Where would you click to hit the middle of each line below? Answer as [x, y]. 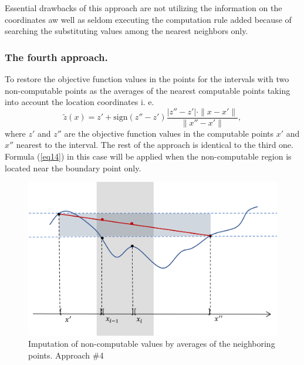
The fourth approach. [56, 57]
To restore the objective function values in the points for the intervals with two [147, 79]
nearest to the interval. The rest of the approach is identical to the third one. [155, 145]
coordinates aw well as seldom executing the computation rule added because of [148, 19]
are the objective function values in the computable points [169, 133]
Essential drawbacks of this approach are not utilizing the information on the [143, 8]
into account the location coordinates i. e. [80, 102]
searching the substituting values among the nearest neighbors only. [126, 31]
